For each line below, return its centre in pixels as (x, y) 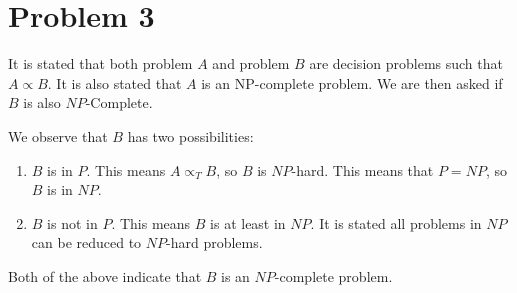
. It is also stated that (114, 82)
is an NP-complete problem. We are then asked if (352, 82)
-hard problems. (214, 242)
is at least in (248, 222)
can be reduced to (86, 242)
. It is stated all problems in (396, 222)
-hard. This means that (362, 169)
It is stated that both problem (100, 63)
